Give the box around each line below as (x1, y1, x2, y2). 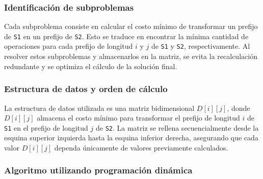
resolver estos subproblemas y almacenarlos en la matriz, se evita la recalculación (4, 51, 257, 62)
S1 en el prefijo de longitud (4, 122, 88, 133)
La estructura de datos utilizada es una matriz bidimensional (4, 102, 195, 113)
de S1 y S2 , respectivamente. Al (151, 41, 250, 51)
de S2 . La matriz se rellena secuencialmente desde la (95, 122, 259, 133)
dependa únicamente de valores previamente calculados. (54, 142, 228, 153)
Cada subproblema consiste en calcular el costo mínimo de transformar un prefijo (4, 21, 258, 32)
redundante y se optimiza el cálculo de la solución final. (4, 61, 177, 71)
